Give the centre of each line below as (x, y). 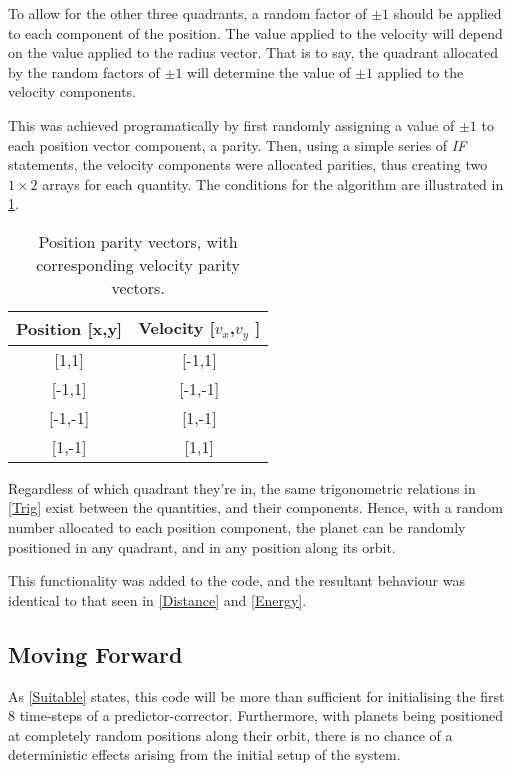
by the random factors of (84, 71)
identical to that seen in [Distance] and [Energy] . (157, 599)
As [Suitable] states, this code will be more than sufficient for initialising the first (256, 695)
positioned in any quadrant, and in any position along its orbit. (202, 546)
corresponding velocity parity (138, 264)
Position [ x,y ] (69, 328)
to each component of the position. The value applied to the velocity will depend (255, 32)
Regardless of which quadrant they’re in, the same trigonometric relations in (242, 487)
